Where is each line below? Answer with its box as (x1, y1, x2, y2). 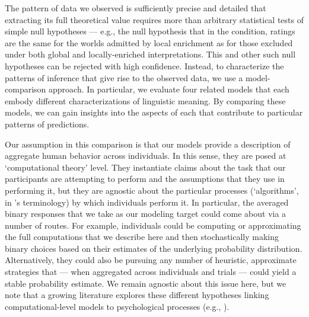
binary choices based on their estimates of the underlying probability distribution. (5, 242, 302, 254)
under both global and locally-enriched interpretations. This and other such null (5, 48, 296, 60)
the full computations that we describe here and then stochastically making (5, 230, 279, 243)
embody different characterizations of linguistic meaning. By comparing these (5, 94, 286, 107)
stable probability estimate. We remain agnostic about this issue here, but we (5, 277, 286, 289)
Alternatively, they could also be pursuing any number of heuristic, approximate (5, 254, 297, 266)
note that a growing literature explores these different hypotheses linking (5, 289, 269, 301)
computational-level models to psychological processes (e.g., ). (5, 300, 230, 312)
